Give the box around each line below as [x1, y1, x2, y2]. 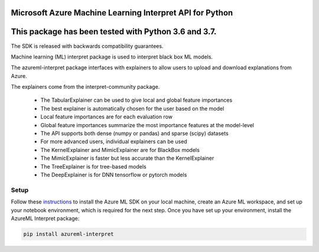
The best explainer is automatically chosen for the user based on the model [40, 105, 224, 112]
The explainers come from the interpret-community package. [11, 83, 160, 91]
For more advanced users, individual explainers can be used [40, 138, 187, 145]
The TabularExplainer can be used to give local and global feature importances [40, 96, 233, 104]
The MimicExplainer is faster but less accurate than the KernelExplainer [40, 154, 214, 162]
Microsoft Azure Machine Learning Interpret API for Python [11, 8, 233, 18]
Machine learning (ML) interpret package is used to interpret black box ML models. [11, 53, 213, 60]
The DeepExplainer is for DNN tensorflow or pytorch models [40, 172, 187, 178]
